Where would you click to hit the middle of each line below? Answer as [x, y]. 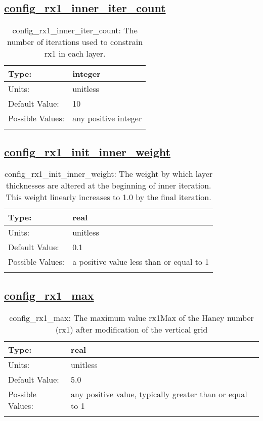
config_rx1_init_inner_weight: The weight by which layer [108, 174]
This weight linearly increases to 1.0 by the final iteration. [108, 197]
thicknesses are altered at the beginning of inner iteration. [108, 185]
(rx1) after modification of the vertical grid [131, 329]
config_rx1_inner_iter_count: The [75, 30]
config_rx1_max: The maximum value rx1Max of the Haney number [131, 317]
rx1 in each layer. [75, 54]
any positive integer [107, 118]
